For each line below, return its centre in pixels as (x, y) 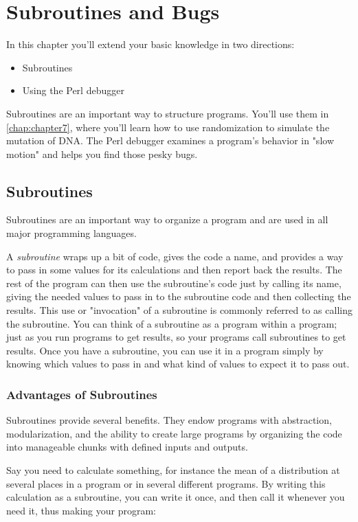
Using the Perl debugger (73, 90)
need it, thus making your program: (81, 510)
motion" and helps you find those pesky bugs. (102, 154)
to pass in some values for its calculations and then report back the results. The (174, 270)
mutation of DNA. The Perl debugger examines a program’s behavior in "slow (170, 140)
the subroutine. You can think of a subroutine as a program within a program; (172, 323)
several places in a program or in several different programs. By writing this (166, 483)
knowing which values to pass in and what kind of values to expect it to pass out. (178, 364)
